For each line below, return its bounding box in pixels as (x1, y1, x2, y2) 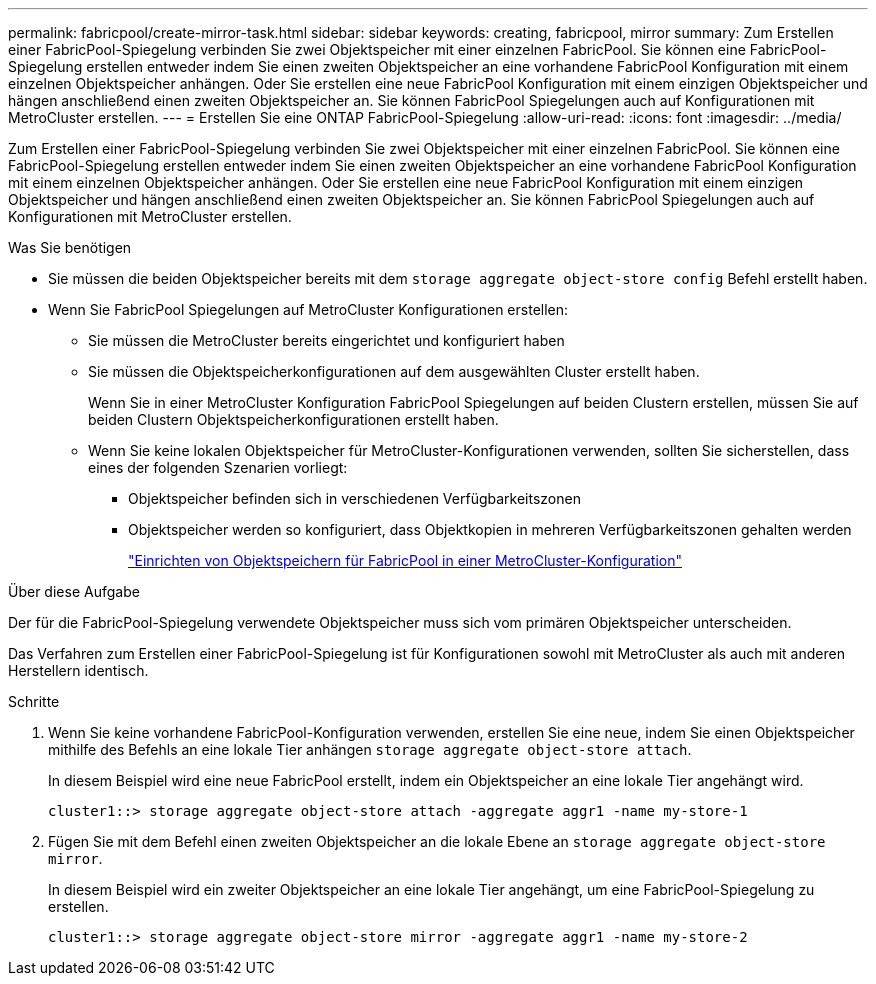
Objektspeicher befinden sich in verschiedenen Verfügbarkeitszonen (128, 490, 581, 507)
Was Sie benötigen (8, 239, 132, 256)
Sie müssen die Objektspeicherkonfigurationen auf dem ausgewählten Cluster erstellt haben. (88, 363, 700, 380)
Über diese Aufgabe (8, 583, 140, 600)
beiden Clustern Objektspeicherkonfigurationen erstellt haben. (88, 411, 499, 428)
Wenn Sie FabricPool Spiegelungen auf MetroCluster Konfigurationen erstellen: (48, 301, 569, 318)
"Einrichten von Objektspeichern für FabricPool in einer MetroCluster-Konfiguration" (128, 552, 683, 569)
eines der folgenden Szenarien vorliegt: (88, 459, 348, 476)
